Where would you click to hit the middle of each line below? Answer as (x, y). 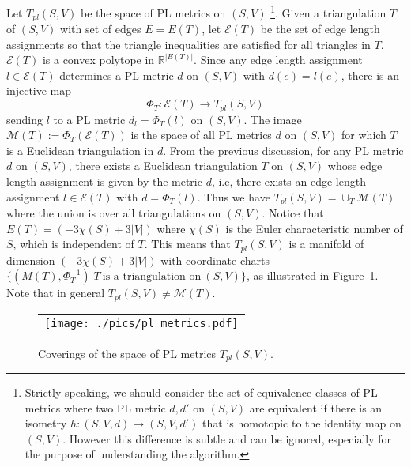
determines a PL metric (117, 75)
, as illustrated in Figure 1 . (312, 275)
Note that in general (56, 293)
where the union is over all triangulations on (114, 212)
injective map (39, 90)
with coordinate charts (215, 260)
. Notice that (293, 212)
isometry (46, 423)
